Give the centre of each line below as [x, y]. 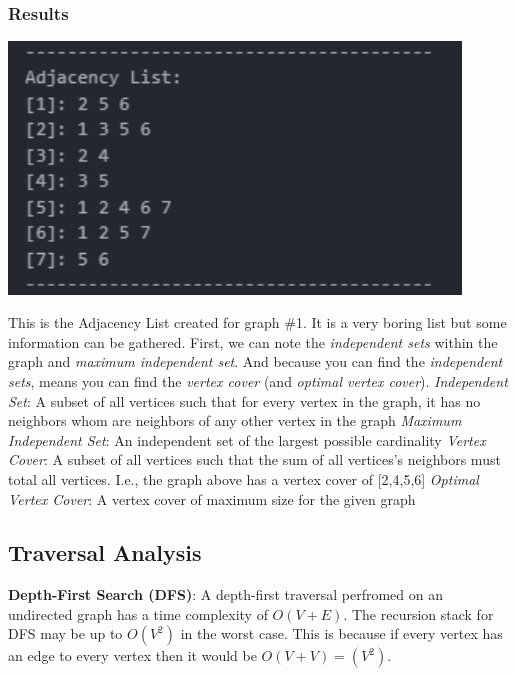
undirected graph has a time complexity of [138, 613]
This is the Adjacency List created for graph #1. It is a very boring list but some [257, 322]
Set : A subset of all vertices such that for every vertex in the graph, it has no [244, 400]
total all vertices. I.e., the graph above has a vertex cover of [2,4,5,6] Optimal [243, 478]
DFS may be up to [65, 633]
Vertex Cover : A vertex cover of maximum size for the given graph [212, 498]
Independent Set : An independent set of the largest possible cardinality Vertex [247, 439]
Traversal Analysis [105, 552]
